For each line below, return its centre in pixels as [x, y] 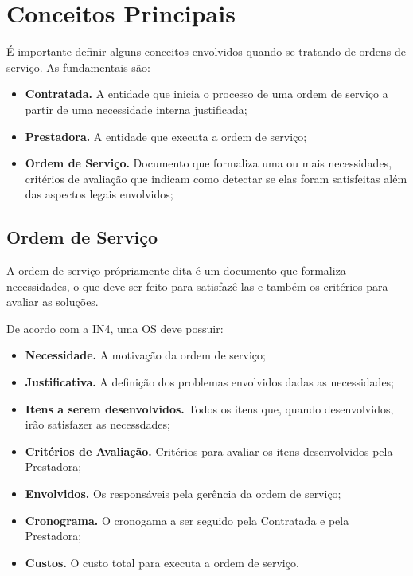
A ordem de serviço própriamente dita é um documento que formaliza [176, 270]
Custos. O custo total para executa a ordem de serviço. [162, 562]
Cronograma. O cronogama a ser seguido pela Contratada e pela [187, 520]
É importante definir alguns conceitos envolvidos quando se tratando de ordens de [206, 51]
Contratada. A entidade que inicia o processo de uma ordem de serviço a [206, 94]
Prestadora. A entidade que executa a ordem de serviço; [166, 136]
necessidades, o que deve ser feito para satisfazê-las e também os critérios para [197, 286]
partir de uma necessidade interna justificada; [136, 109]
